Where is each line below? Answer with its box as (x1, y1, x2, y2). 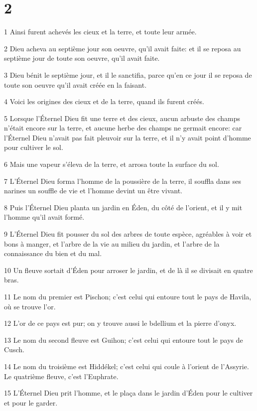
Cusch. (4, 344, 24, 355)
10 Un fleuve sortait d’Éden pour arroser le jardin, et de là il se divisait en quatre (4, 265, 253, 275)
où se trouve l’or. (4, 301, 56, 311)
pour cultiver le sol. (4, 142, 63, 152)
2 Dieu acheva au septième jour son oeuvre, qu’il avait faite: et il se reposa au (4, 43, 241, 53)
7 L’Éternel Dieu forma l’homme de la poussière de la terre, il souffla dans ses (4, 175, 242, 186)
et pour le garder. (4, 397, 58, 408)
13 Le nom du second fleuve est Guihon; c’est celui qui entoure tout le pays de (4, 334, 243, 345)
